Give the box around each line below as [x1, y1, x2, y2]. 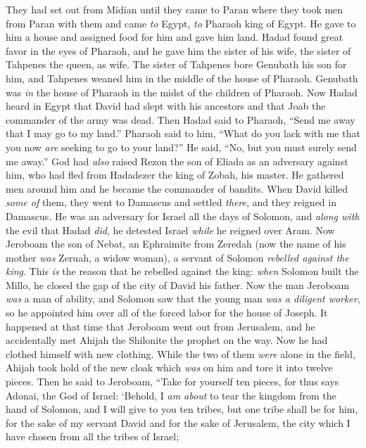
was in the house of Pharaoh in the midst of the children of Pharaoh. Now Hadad [6, 84, 358, 99]
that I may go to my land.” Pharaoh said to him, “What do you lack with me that [6, 126, 360, 141]
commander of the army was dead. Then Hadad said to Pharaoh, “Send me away [6, 112, 355, 127]
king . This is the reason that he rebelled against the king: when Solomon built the [6, 264, 359, 279]
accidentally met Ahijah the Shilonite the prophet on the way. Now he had [6, 333, 328, 347]
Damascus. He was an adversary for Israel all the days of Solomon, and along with [6, 208, 360, 223]
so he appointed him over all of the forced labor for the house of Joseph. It [6, 305, 328, 320]
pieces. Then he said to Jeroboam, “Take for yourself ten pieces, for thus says [6, 374, 339, 389]
